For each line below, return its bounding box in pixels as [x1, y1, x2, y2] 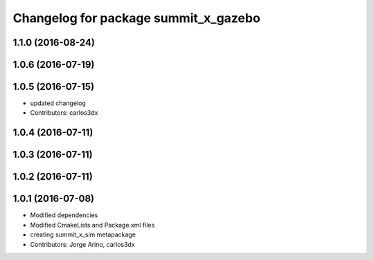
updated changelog [30, 99, 86, 107]
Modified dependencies [30, 211, 98, 219]
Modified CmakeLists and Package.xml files [30, 221, 155, 229]
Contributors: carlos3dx [30, 109, 98, 117]
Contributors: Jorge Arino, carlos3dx [30, 240, 135, 248]
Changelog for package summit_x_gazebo [12, 10, 261, 26]
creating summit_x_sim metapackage [30, 230, 136, 239]
